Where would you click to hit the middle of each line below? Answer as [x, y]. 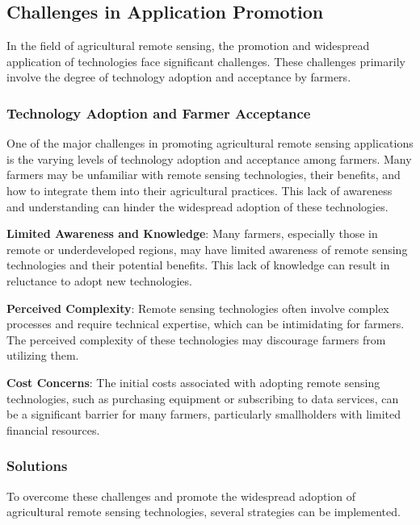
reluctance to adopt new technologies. [99, 280]
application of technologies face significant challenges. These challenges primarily [206, 61]
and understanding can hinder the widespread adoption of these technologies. [197, 206]
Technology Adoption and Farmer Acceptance [159, 112]
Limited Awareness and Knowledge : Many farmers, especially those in [192, 233]
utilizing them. [43, 355]
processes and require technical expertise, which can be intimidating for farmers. [206, 324]
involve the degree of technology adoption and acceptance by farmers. [179, 77]
